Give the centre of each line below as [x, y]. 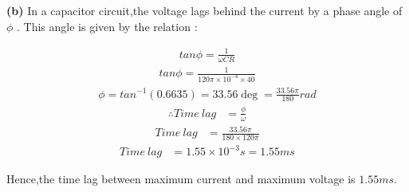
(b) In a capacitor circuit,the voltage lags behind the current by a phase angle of [204, 10]
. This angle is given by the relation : [107, 26]
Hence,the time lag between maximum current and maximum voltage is [181, 179]
